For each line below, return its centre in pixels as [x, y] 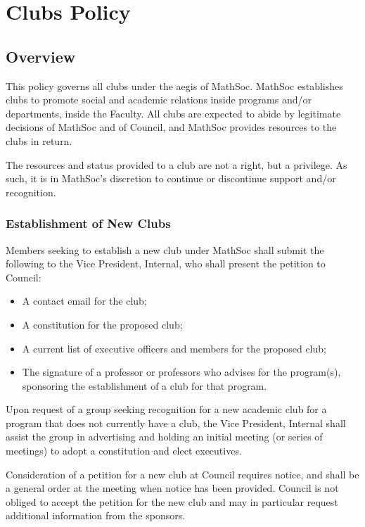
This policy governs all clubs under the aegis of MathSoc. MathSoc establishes [174, 85]
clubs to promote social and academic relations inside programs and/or [159, 100]
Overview [41, 56]
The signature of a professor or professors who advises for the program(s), [181, 372]
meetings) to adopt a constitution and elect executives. [124, 451]
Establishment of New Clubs [88, 223]
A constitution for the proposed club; [102, 324]
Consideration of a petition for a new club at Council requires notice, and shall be [182, 474]
